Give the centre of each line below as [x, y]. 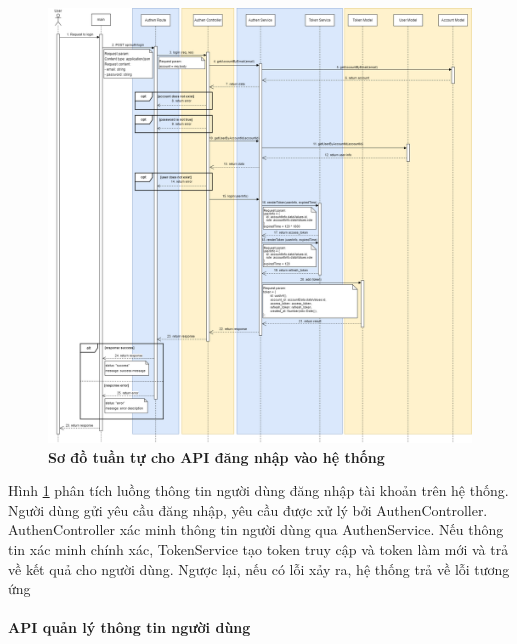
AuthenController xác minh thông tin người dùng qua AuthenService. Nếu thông [256, 529]
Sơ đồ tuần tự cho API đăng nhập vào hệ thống [216, 456]
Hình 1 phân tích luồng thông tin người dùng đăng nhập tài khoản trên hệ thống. [258, 490]
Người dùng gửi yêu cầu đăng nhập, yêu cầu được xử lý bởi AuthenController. [248, 509]
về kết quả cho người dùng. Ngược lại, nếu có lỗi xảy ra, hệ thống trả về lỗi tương [259, 568]
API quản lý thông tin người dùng [129, 627]
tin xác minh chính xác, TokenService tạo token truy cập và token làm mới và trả [258, 549]
